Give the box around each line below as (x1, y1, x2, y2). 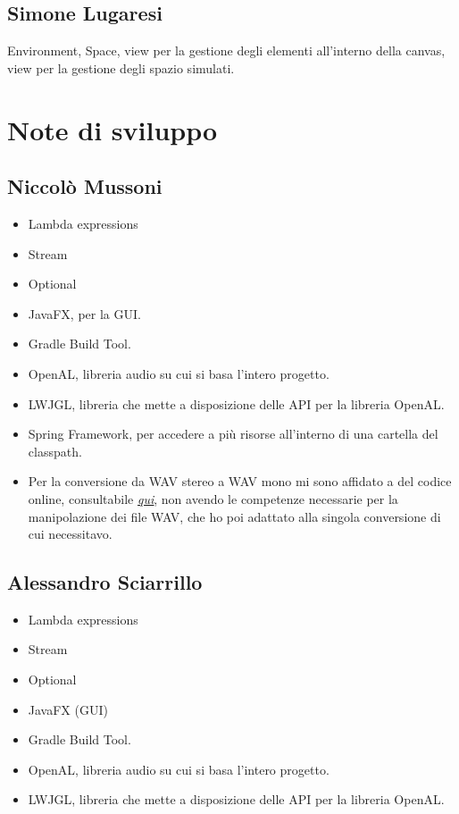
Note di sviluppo (7, 111, 218, 147)
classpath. (28, 441, 82, 460)
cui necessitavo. (28, 524, 113, 543)
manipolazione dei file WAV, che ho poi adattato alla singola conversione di (28, 507, 441, 525)
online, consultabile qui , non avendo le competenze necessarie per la (28, 489, 398, 508)
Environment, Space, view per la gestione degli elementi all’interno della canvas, (7, 41, 446, 60)
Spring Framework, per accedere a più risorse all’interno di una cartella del (28, 424, 438, 443)
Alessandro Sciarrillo (7, 568, 203, 596)
